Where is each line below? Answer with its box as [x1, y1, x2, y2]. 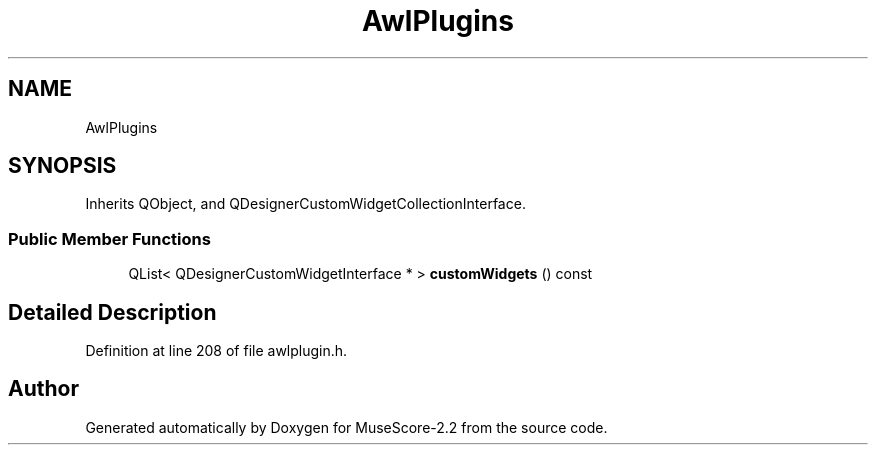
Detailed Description [8, 299, 217, 325]
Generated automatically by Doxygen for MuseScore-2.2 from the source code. [85, 418, 608, 436]
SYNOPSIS [8, 153, 117, 179]
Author [8, 376, 79, 402]
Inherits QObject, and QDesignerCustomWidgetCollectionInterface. [85, 195, 526, 213]
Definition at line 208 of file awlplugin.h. [85, 342, 348, 360]
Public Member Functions [8, 228, 211, 249]
